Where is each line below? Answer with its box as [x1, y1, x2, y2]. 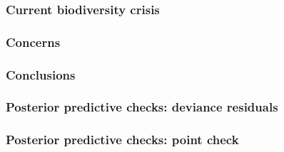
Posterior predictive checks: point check [6, 131, 239, 148]
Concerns [6, 33, 61, 50]
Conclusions [6, 65, 76, 83]
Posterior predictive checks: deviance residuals [6, 98, 278, 116]
